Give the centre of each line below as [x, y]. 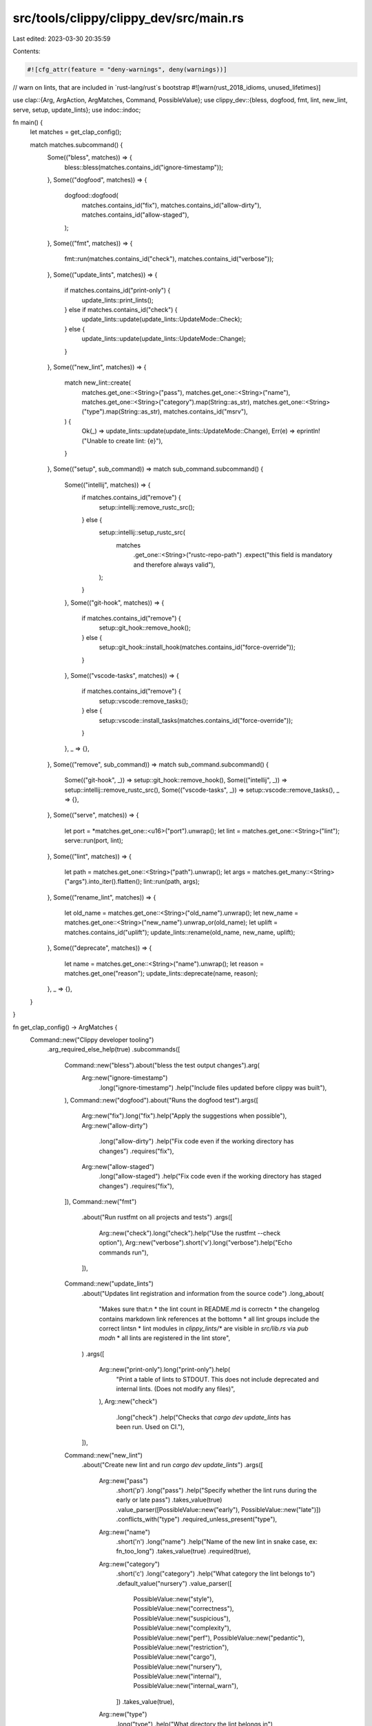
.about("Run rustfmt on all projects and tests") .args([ [157, 1217]
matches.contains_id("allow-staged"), [135, 215]
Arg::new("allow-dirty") [115, 1125]
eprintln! [308, 431]
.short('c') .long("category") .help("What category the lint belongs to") [216, 1573]
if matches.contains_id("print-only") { [117, 291]
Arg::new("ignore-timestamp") [125, 1078]
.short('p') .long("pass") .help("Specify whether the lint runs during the [216, 1491]
